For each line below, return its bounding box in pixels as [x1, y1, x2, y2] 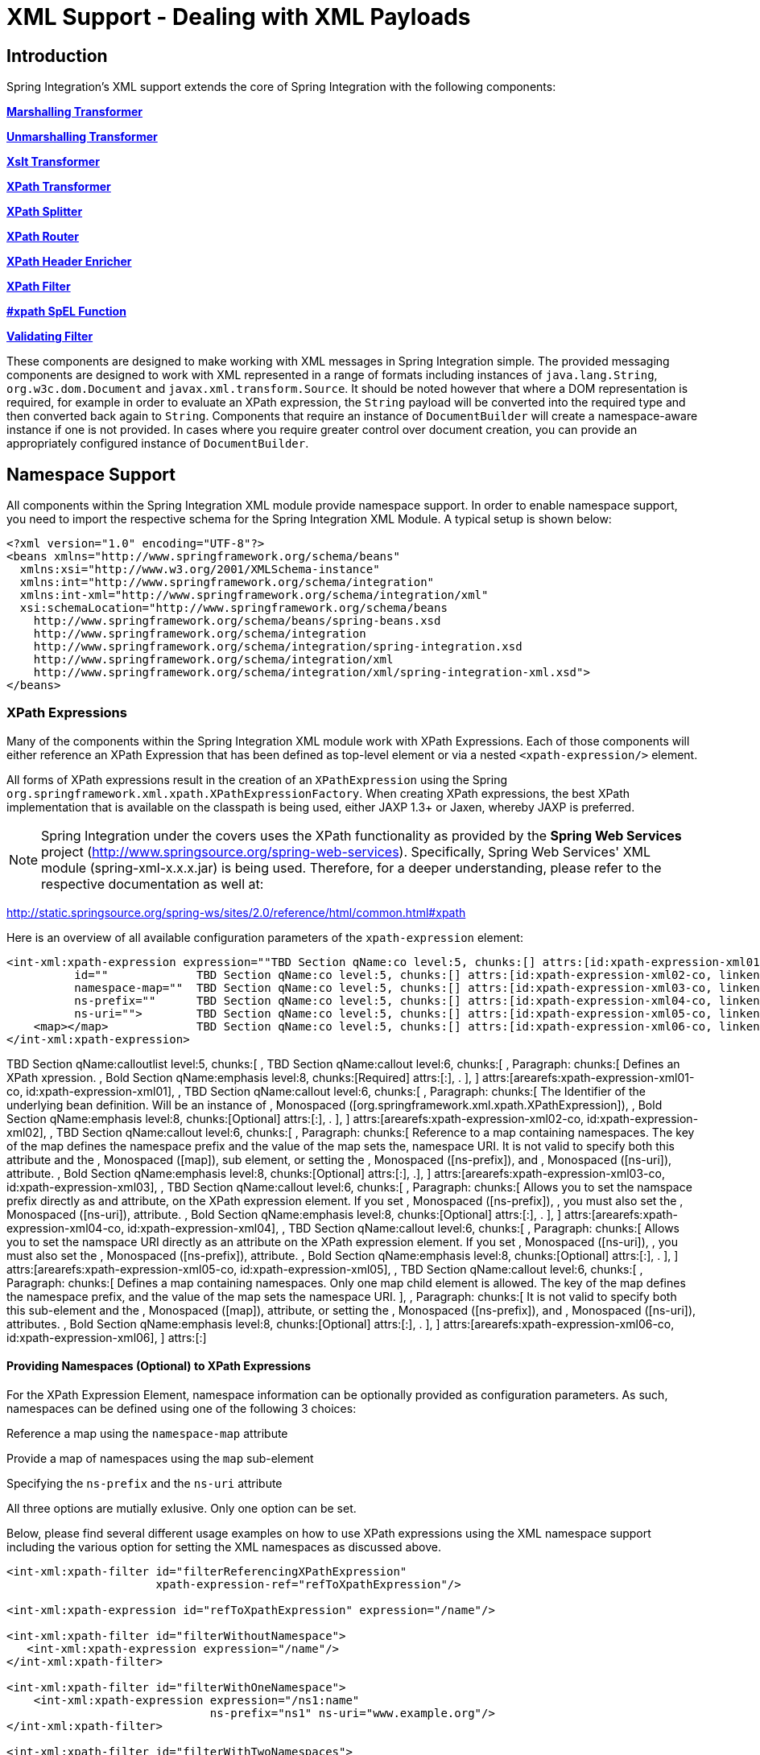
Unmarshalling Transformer [6, 130, 158, 144]
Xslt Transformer [6, 155, 100, 169]
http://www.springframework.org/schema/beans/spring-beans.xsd [33, 614, 441, 628]
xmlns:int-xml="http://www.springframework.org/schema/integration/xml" [19, 588, 489, 602]
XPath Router [6, 229, 79, 244]
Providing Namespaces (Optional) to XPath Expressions [6, 1359, 312, 1373]
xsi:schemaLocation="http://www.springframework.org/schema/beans [19, 601, 448, 615]
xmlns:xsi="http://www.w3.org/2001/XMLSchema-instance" [19, 563, 380, 576]
